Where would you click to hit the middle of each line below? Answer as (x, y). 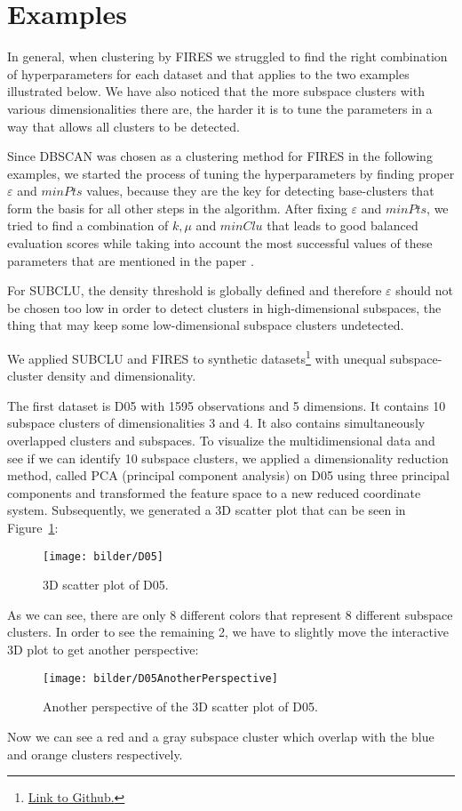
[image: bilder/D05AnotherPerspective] (160, 678)
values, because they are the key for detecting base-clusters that (260, 191)
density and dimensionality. (122, 376)
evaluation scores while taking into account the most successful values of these (220, 243)
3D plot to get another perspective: (103, 650)
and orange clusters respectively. (95, 754)
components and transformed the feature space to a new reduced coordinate (214, 492)
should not (424, 290)
